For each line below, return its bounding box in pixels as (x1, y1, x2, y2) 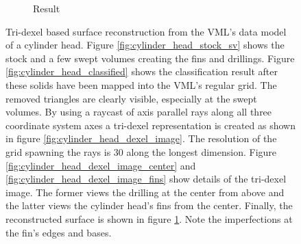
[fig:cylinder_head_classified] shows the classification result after (5, 64, 278, 79)
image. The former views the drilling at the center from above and (5, 185, 285, 199)
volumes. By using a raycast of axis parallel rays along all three (5, 105, 272, 119)
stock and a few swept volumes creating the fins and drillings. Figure (5, 51, 295, 65)
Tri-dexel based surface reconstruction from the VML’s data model (5, 24, 287, 38)
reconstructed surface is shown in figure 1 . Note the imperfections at (5, 211, 293, 226)
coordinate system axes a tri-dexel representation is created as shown (5, 118, 296, 132)
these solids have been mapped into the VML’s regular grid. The (5, 77, 277, 92)
